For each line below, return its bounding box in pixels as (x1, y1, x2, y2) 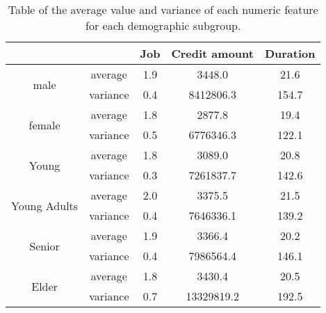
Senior (29, 237, 60, 254)
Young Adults (11, 197, 79, 214)
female (28, 116, 60, 133)
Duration (264, 45, 316, 61)
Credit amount (171, 45, 254, 61)
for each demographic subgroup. (85, 17, 241, 33)
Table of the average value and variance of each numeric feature (8, 1, 318, 17)
